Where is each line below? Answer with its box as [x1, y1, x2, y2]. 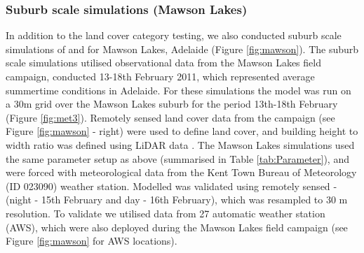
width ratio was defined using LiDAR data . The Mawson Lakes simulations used [6, 137, 355, 152]
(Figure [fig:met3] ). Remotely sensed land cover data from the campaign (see [6, 110, 335, 124]
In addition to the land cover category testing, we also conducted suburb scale [6, 28, 342, 43]
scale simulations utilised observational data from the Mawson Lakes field [6, 55, 321, 70]
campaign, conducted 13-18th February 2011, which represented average [6, 69, 315, 83]
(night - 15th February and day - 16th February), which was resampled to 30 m [6, 192, 348, 207]
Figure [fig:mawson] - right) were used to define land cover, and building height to [6, 124, 358, 138]
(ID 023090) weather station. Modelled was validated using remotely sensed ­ [6, 178, 337, 193]
